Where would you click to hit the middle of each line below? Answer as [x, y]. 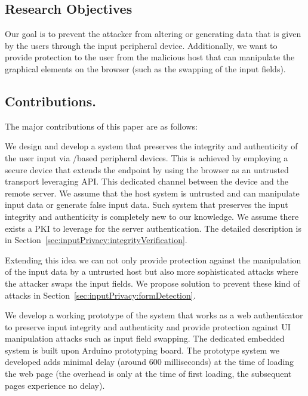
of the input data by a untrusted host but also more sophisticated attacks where [152, 271]
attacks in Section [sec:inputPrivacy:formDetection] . [100, 295]
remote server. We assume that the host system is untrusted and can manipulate [152, 193]
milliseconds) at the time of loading [229, 362]
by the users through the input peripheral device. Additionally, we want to [141, 45]
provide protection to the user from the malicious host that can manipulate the [150, 57]
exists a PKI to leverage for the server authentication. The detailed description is [153, 228]
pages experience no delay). [55, 385]
